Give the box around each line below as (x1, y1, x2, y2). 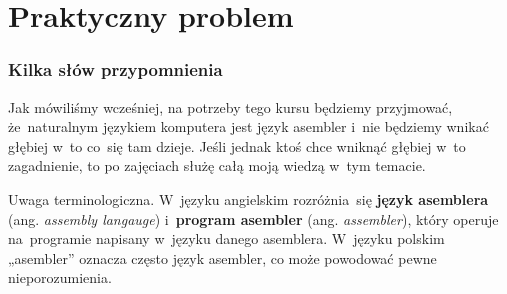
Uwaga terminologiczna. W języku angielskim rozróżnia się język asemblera (8, 188, 489, 209)
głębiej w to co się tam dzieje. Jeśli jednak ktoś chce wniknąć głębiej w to (8, 135, 466, 156)
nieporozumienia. (8, 267, 112, 288)
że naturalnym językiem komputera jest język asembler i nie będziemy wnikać (8, 116, 489, 137)
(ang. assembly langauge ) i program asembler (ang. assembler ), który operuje (8, 208, 499, 229)
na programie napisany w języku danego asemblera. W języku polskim (8, 228, 445, 249)
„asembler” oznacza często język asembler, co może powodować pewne (8, 247, 437, 268)
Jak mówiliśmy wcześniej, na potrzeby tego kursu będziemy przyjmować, (8, 96, 453, 117)
